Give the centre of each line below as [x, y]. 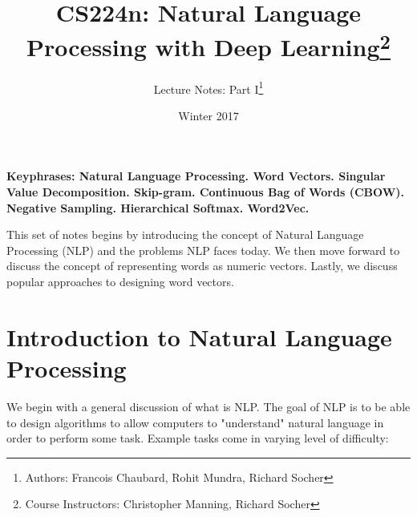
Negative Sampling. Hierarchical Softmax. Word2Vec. [158, 207]
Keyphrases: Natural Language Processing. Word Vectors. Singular [196, 176]
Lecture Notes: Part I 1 [208, 87]
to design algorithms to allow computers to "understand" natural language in [195, 422]
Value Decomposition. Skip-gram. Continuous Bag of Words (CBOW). [206, 192]
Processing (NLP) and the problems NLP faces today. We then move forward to [203, 250]
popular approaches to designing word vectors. [120, 282]
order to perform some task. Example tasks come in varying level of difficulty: [198, 438]
